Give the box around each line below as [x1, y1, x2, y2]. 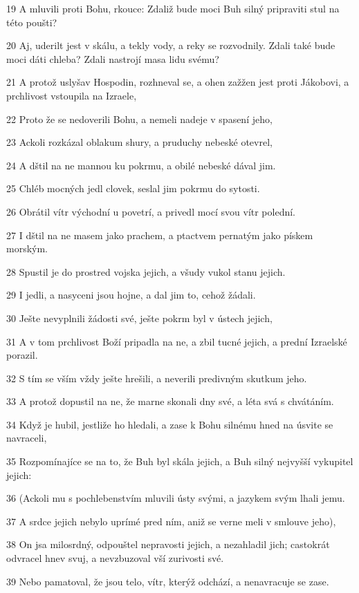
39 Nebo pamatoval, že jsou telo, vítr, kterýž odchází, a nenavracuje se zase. [6, 574, 329, 588]
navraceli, [6, 431, 47, 445]
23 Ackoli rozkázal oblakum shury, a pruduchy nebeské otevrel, [6, 135, 273, 149]
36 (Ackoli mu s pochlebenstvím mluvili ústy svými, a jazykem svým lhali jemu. [6, 491, 345, 505]
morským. [6, 241, 48, 256]
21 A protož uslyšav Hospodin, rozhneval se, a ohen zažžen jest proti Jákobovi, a [6, 75, 349, 89]
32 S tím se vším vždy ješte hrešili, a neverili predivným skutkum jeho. [6, 370, 307, 385]
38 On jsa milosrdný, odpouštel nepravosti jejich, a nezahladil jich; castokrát [6, 537, 330, 552]
